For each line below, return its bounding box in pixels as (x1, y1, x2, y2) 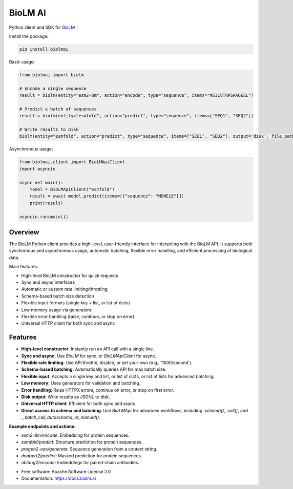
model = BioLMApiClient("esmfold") (29, 186, 115, 192)
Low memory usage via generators (21, 307, 91, 313)
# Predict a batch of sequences (19, 106, 97, 112)
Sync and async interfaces (21, 279, 75, 285)
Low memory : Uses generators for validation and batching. (21, 380, 141, 386)
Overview (9, 228, 40, 236)
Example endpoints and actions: (9, 423, 76, 429)
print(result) (29, 200, 63, 206)
